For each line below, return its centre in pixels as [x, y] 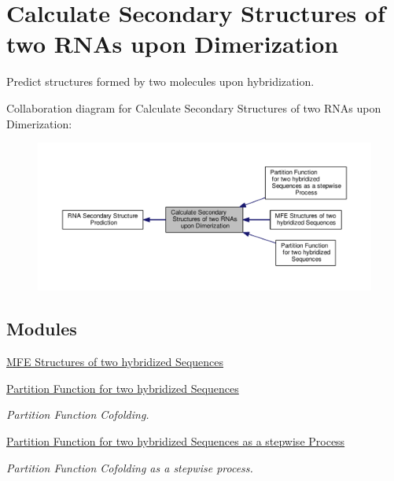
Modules [42, 329]
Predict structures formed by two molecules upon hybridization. [160, 81]
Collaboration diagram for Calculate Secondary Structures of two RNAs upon [194, 107]
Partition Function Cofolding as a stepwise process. [130, 467]
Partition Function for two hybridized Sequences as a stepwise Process [176, 441]
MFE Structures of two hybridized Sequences [115, 362]
